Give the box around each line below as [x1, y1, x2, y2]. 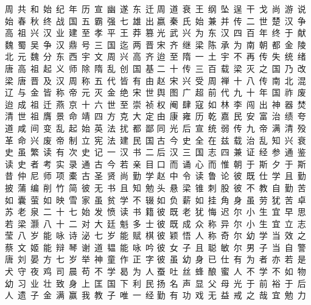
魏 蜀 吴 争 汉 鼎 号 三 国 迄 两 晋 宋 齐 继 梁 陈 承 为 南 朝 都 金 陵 [5, 38, 306, 51]
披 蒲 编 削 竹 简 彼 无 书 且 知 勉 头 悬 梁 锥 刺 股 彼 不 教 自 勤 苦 [5, 181, 306, 194]
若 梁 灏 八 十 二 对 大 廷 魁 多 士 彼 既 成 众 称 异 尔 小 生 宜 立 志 [5, 217, 306, 230]
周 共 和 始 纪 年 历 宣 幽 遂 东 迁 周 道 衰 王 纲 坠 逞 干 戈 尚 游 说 [5, 2, 306, 15]
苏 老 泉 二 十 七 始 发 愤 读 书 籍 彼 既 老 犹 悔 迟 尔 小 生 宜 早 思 [5, 205, 306, 218]
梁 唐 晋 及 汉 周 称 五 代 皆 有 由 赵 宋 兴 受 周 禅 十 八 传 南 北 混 [5, 74, 306, 86]
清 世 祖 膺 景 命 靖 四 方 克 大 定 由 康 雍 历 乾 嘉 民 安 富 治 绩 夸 [5, 110, 306, 122]
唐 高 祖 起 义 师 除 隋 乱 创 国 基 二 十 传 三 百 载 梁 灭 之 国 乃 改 [5, 61, 306, 74]
